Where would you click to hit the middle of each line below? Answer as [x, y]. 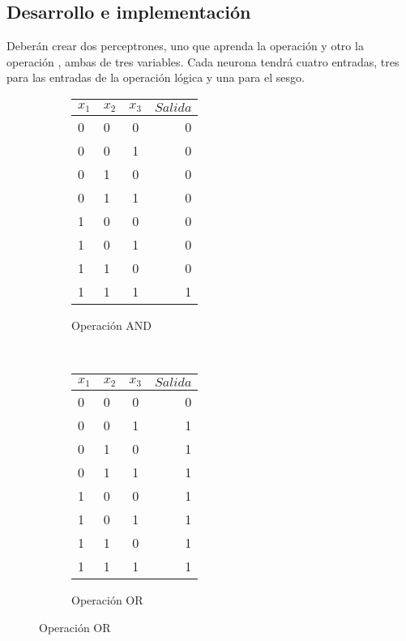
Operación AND [112, 325]
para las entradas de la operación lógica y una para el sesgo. [156, 77]
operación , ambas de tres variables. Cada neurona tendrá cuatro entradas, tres [203, 61]
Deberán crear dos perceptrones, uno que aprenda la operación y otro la [185, 46]
